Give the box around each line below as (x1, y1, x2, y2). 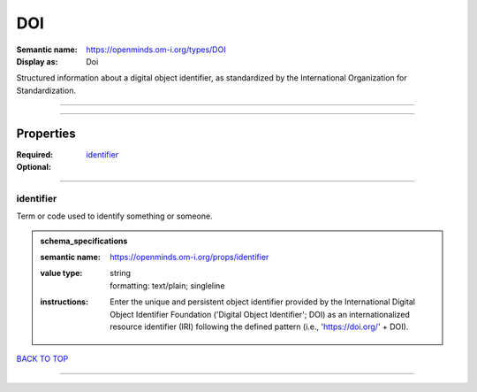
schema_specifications (40, 235, 128, 246)
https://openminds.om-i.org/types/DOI (86, 44, 226, 55)
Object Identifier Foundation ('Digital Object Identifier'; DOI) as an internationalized (110, 309, 411, 319)
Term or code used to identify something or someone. (16, 211, 213, 221)
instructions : (40, 296, 88, 307)
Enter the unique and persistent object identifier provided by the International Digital (110, 296, 415, 307)
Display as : (16, 56, 58, 66)
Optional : (16, 162, 52, 173)
